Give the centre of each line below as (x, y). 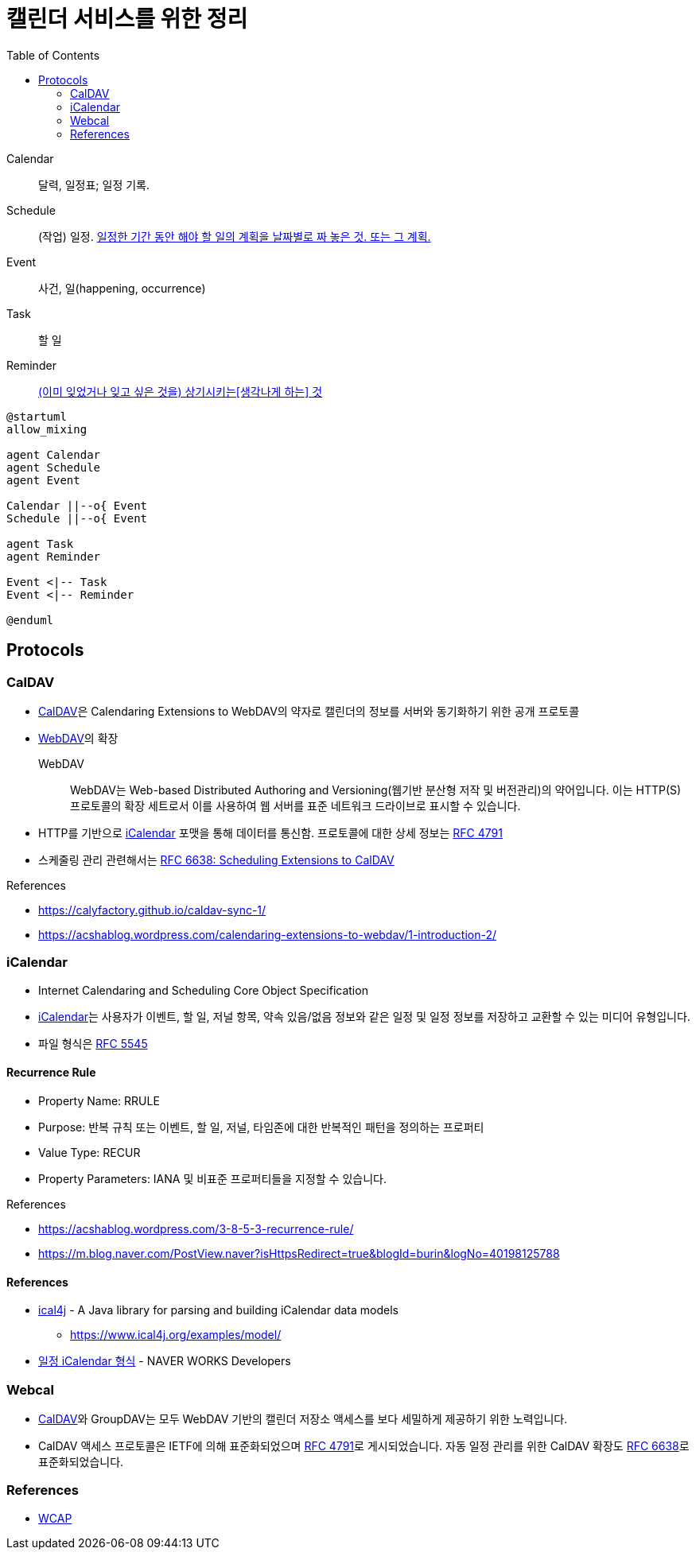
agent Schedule (54, 467)
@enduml (30, 620)
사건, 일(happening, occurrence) (122, 288)
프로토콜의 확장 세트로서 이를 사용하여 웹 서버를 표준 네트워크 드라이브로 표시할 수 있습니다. (296, 805)
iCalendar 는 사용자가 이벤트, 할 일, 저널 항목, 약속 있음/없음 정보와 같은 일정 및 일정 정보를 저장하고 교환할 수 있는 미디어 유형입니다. (364, 1016)
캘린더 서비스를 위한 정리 (127, 19)
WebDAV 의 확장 (78, 738)
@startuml (37, 416)
